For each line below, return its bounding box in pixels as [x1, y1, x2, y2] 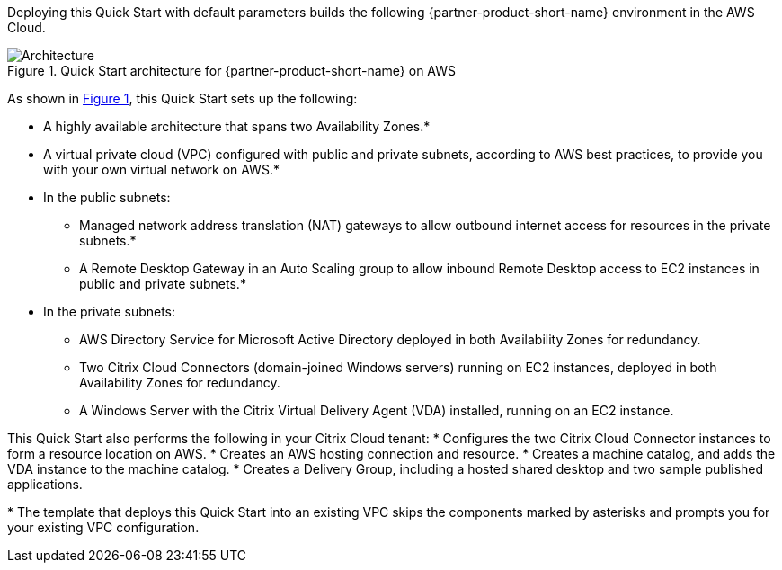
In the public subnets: [43, 190, 171, 205]
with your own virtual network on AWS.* [43, 162, 280, 177]
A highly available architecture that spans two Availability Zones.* [43, 119, 431, 134]
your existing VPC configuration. [7, 520, 200, 535]
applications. [7, 476, 83, 492]
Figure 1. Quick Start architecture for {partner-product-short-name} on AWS [7, 63, 457, 78]
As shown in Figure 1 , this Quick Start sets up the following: [7, 91, 358, 106]
